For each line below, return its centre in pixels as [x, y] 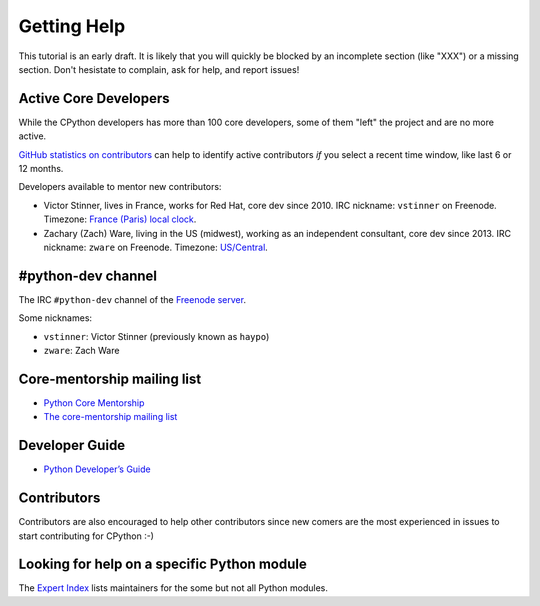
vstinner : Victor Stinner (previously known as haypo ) [156, 336]
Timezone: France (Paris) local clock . [120, 219]
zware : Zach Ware [81, 351]
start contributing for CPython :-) [86, 536]
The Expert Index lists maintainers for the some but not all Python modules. [173, 588]
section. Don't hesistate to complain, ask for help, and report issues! [159, 69]
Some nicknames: [55, 318]
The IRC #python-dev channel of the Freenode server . [132, 299]
